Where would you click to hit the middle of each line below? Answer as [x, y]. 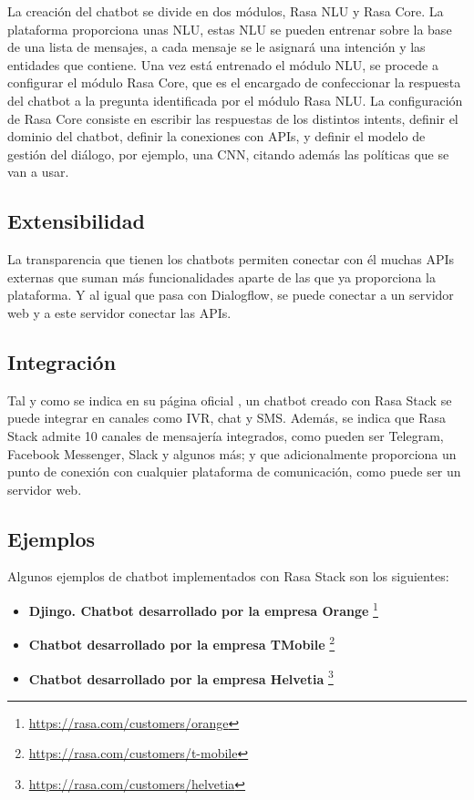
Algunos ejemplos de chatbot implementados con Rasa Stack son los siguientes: [228, 576]
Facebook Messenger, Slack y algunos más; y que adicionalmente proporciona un [232, 453]
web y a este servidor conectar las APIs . [119, 312]
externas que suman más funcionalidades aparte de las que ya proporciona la [222, 277]
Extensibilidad [76, 221]
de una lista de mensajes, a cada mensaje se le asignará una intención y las [216, 47]
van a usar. [38, 172]
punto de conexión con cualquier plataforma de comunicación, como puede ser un [234, 472]
